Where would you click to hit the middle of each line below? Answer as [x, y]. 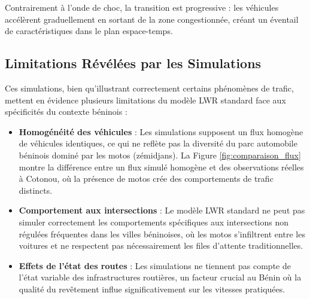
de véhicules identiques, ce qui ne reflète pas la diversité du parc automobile [158, 143]
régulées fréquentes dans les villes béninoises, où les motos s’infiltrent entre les [162, 234]
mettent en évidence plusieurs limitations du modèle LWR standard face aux [145, 100]
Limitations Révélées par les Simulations [133, 63]
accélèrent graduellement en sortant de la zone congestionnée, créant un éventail [152, 19]
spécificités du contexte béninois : [66, 112]
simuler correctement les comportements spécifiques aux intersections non [154, 222]
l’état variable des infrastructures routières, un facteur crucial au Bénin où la [160, 277]
